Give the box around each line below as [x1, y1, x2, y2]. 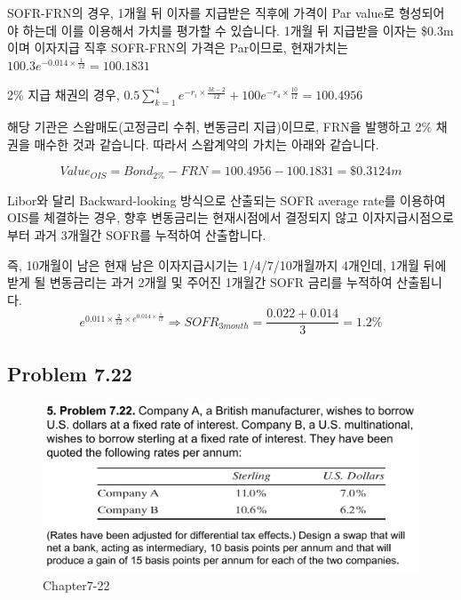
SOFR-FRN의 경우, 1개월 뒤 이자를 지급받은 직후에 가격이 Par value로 [7, 4, 395, 21]
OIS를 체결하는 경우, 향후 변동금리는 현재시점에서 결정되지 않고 [7, 208, 359, 227]
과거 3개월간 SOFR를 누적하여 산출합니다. [34, 226, 266, 244]
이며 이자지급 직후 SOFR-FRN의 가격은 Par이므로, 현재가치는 [7, 38, 348, 57]
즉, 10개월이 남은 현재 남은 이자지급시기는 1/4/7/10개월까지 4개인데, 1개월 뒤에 [7, 255, 447, 274]
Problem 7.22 [7, 359, 132, 387]
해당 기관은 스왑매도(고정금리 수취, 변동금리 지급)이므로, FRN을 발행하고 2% [7, 117, 433, 136]
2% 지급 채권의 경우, [7, 85, 120, 104]
